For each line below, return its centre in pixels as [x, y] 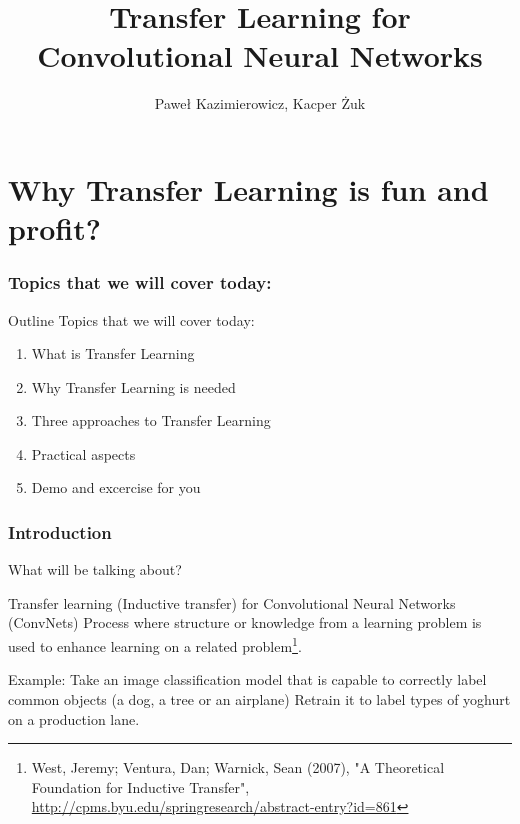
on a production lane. [74, 718]
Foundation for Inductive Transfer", [140, 786]
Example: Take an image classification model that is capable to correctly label [247, 679]
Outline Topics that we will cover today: [131, 319]
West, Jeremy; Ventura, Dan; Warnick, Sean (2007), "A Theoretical [238, 767]
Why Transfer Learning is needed [133, 386]
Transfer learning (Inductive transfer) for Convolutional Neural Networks [232, 602]
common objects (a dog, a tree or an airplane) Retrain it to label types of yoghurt [259, 698]
